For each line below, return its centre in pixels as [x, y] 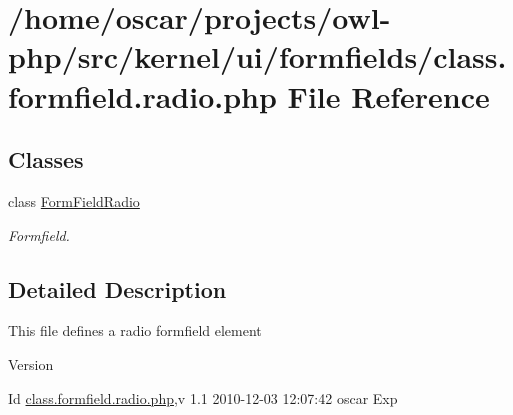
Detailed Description [117, 288]
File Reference [388, 95]
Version [31, 363]
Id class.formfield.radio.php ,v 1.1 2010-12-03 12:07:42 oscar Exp [203, 397]
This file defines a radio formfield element [135, 330]
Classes [46, 159]
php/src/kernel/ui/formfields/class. [257, 56]
